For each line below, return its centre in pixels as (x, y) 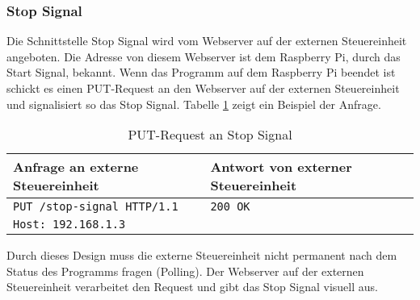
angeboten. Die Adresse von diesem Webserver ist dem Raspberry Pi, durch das (204, 56)
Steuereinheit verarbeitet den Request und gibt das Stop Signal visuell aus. (192, 287)
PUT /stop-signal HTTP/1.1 (96, 207)
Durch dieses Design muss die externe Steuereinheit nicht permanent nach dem (202, 255)
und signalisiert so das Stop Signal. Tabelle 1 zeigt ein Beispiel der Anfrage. (194, 104)
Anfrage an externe (76, 167)
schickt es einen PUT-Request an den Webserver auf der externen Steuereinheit (203, 88)
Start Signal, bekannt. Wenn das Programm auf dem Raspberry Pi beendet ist (201, 72)
